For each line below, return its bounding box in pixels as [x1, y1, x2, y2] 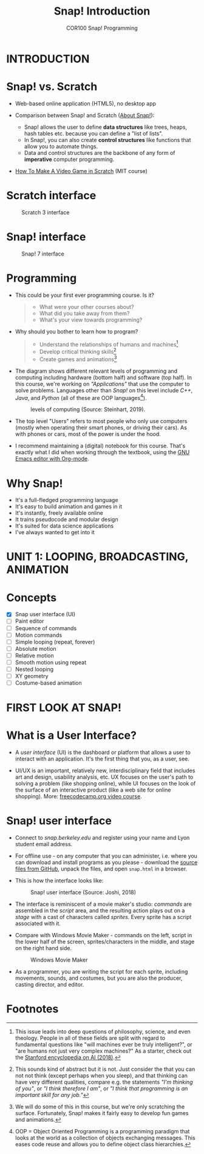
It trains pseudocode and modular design [15, 516, 118, 523]
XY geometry [15, 672, 49, 679]
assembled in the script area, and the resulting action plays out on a [15, 907, 185, 914]
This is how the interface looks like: [15, 877, 104, 884]
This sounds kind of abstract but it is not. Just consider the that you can [15, 1065, 195, 1073]
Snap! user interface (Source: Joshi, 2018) [30, 889, 137, 896]
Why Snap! [6, 477, 63, 490]
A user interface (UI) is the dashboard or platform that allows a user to [15, 748, 191, 756]
